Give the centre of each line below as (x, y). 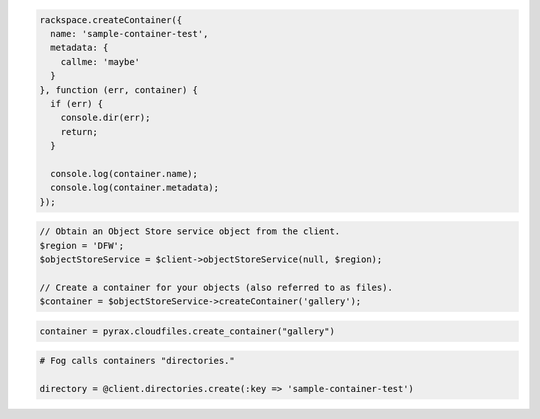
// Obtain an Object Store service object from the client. (190, 231)
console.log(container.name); (124, 173)
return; (79, 131)
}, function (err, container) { (119, 89)
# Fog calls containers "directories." (137, 361)
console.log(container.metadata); (135, 188)
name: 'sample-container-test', (129, 33)
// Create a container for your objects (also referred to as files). (216, 287)
